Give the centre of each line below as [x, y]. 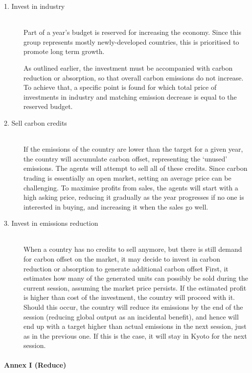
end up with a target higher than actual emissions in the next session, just [135, 326]
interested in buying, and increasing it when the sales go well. [116, 206]
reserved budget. [48, 106]
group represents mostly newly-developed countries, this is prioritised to [131, 41]
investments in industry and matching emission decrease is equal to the [130, 96]
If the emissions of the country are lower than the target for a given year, [133, 149]
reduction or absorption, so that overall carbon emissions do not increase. [134, 77]
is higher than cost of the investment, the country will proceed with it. [129, 297]
